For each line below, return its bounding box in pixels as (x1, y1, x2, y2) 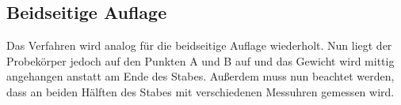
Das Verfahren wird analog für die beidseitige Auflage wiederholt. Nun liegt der (6, 37, 392, 54)
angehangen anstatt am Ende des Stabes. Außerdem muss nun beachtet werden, (6, 68, 395, 84)
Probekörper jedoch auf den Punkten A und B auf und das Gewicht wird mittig (6, 52, 395, 69)
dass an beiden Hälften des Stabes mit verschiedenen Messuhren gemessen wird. (6, 83, 395, 99)
